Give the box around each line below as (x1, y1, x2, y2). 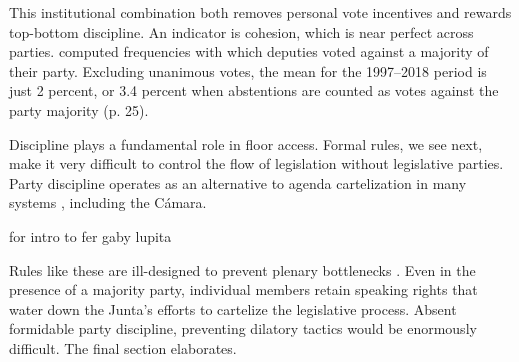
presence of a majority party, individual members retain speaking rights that (9, 279, 478, 300)
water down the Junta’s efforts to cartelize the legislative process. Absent (9, 298, 457, 319)
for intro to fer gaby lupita (9, 225, 172, 246)
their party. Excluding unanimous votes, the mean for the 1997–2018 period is (9, 60, 487, 81)
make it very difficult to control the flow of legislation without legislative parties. (9, 153, 504, 174)
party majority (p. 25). (9, 99, 149, 120)
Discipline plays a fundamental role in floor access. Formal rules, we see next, (9, 133, 483, 154)
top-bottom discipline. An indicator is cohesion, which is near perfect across (9, 21, 474, 42)
